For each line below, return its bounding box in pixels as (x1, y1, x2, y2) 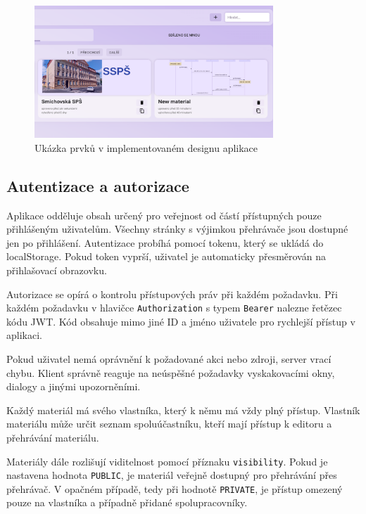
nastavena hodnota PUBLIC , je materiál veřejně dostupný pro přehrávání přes (6, 468, 337, 482)
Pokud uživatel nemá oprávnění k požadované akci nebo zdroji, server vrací (6, 351, 332, 366)
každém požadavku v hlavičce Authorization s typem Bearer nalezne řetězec (6, 300, 342, 315)
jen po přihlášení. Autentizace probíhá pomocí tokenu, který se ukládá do (6, 235, 324, 250)
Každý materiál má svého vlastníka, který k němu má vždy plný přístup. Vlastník (6, 402, 360, 417)
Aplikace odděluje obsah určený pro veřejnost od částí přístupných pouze (6, 207, 322, 222)
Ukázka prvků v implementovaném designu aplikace (34, 140, 258, 155)
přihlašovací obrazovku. (6, 262, 107, 277)
